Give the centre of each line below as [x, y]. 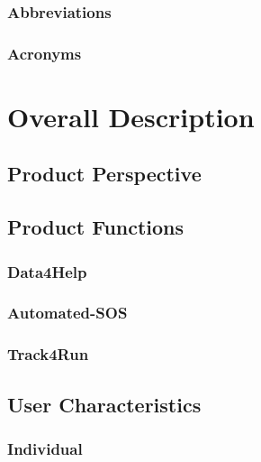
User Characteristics [104, 404]
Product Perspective [104, 174]
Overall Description [131, 116]
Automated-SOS [67, 313]
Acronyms [45, 53]
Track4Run [48, 354]
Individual [45, 448]
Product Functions [96, 227]
